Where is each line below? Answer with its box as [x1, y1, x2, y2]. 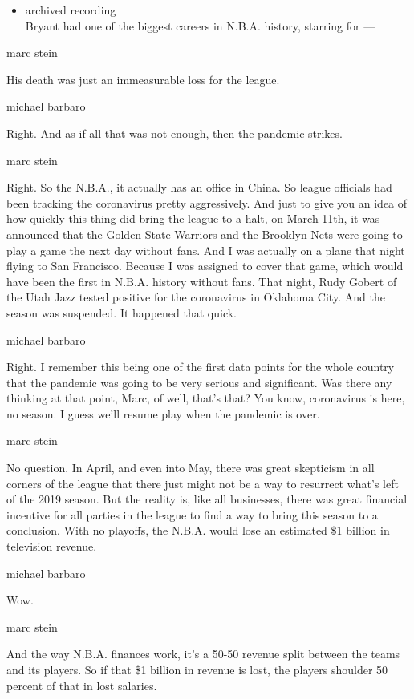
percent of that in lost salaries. [6, 677, 157, 693]
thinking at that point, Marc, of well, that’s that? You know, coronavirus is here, [6, 390, 405, 406]
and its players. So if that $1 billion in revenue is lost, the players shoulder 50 [6, 661, 388, 677]
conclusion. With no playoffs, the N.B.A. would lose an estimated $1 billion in [6, 522, 390, 539]
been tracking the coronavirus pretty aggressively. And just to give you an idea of [6, 194, 408, 211]
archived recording [25, 2, 116, 18]
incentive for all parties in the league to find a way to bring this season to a [6, 506, 378, 523]
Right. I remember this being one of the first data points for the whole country [6, 358, 395, 375]
